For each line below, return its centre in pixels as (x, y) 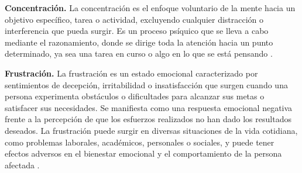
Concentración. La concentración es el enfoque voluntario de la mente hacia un (150, 8)
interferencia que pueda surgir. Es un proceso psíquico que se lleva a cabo (137, 31)
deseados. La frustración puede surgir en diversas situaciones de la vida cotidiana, (151, 130)
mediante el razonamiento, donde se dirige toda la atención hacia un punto (139, 42)
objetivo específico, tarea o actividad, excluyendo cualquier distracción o (134, 19)
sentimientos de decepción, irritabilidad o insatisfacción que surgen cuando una (146, 84)
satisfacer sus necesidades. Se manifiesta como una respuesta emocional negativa (149, 107)
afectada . (22, 165)
